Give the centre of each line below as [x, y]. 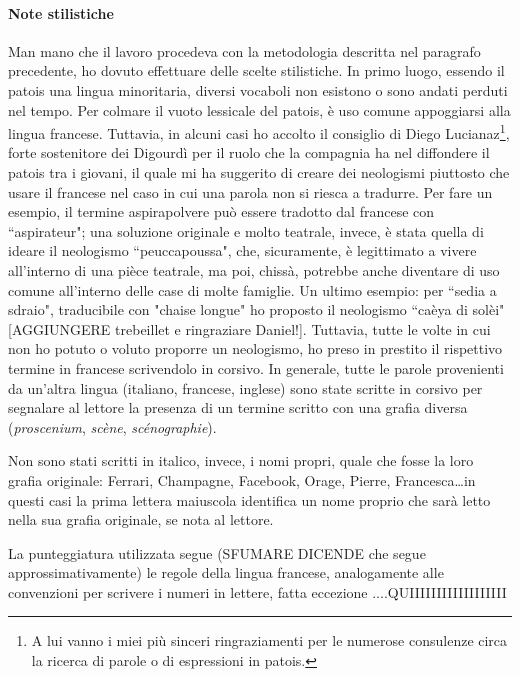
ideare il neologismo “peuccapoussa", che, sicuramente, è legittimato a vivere [242, 250]
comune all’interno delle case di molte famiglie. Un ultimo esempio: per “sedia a [252, 289]
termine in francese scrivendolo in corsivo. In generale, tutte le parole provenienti [256, 367]
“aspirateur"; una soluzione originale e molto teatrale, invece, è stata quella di [246, 230]
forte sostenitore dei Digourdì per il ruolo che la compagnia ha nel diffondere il [249, 152]
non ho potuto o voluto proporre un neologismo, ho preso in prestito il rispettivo [255, 348]
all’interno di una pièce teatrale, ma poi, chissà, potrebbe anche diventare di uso [254, 269]
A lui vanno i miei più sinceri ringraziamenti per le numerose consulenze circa [269, 640]
